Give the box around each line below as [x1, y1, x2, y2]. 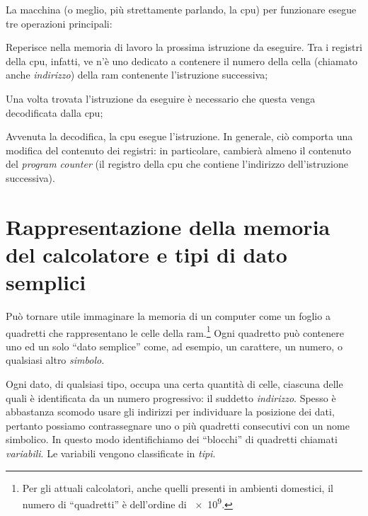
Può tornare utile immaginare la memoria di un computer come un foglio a [6, 309, 330, 323]
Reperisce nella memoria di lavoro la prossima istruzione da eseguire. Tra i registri [6, 40, 362, 55]
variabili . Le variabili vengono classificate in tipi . [6, 446, 216, 461]
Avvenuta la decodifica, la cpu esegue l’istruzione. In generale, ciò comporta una [6, 129, 353, 144]
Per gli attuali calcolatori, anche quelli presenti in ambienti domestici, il [22, 480, 333, 495]
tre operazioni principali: [6, 16, 113, 30]
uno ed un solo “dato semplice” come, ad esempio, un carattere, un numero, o [6, 338, 343, 353]
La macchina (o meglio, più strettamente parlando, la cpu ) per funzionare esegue [6, 2, 357, 16]
